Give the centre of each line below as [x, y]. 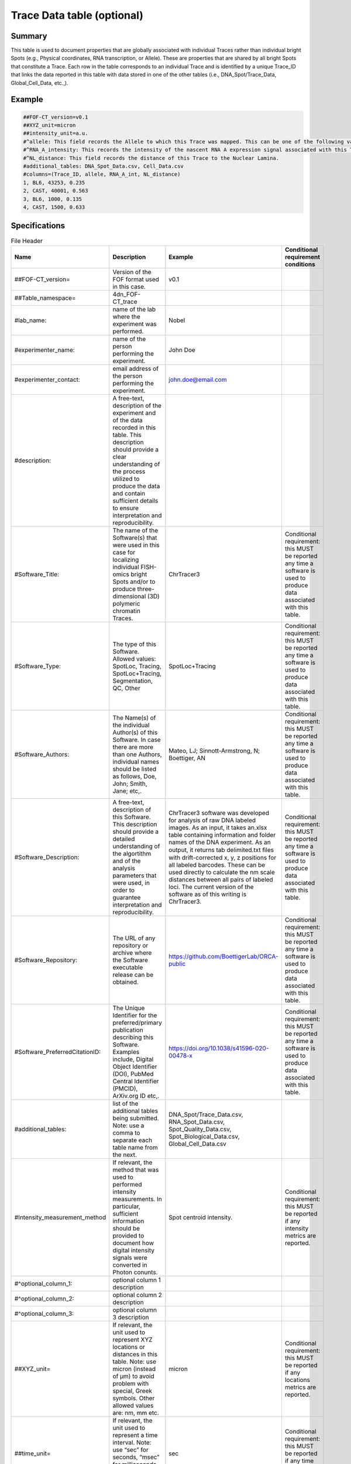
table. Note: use [134, 1362]
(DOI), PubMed [133, 1073]
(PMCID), [125, 1088]
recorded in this [134, 427]
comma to [126, 1133]
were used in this [136, 545]
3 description [131, 1317]
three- [146, 589]
